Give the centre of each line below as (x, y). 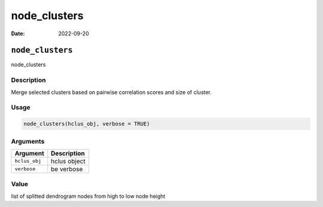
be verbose (67, 169)
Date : (18, 34)
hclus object (68, 161)
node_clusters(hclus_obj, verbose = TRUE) (87, 124)
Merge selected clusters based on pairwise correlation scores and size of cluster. (111, 92)
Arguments (28, 141)
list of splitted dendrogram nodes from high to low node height (88, 196)
